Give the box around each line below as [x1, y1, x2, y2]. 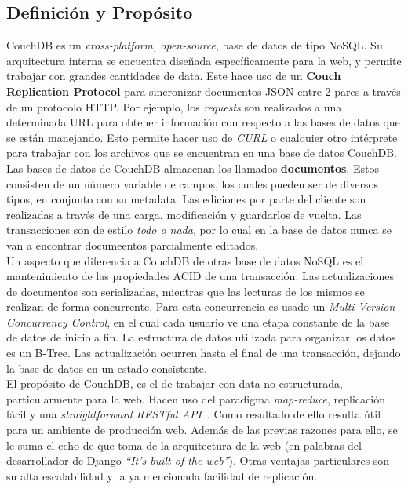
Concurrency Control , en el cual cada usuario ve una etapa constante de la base [6, 313, 390, 330]
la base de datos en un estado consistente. [6, 359, 207, 376]
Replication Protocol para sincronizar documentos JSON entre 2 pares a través [6, 82, 401, 99]
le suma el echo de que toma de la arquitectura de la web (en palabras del [6, 436, 362, 453]
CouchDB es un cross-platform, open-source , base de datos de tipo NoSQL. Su [6, 37, 383, 53]
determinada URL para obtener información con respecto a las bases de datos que [6, 114, 400, 130]
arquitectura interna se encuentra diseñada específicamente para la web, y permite [6, 52, 402, 68]
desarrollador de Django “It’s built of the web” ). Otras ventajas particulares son [6, 452, 390, 469]
